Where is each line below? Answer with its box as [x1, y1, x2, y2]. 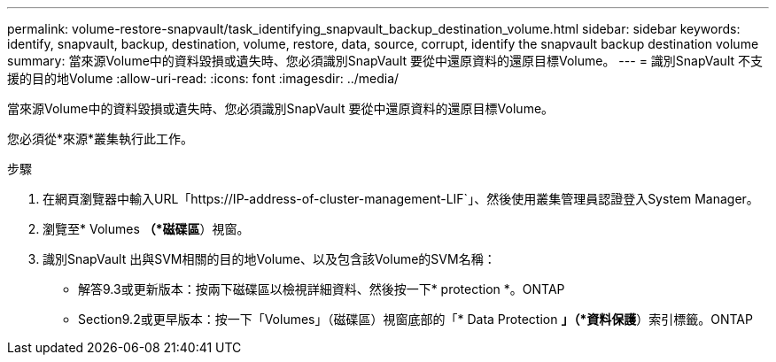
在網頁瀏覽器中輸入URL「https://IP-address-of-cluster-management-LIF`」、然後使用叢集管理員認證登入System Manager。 [43, 191, 759, 206]
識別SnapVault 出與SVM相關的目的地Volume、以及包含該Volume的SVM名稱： [43, 251, 496, 266]
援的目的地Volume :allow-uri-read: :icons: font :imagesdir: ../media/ [7, 71, 400, 86]
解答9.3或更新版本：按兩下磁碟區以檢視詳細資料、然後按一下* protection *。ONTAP [78, 281, 565, 297]
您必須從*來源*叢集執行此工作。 [7, 131, 194, 146]
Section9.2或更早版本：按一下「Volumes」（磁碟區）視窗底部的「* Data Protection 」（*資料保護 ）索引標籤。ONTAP [78, 312, 753, 327]
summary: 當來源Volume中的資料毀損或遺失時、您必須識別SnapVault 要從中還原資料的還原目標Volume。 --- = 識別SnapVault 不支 [7, 53, 764, 68]
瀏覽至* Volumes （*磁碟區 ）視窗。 [43, 221, 250, 236]
